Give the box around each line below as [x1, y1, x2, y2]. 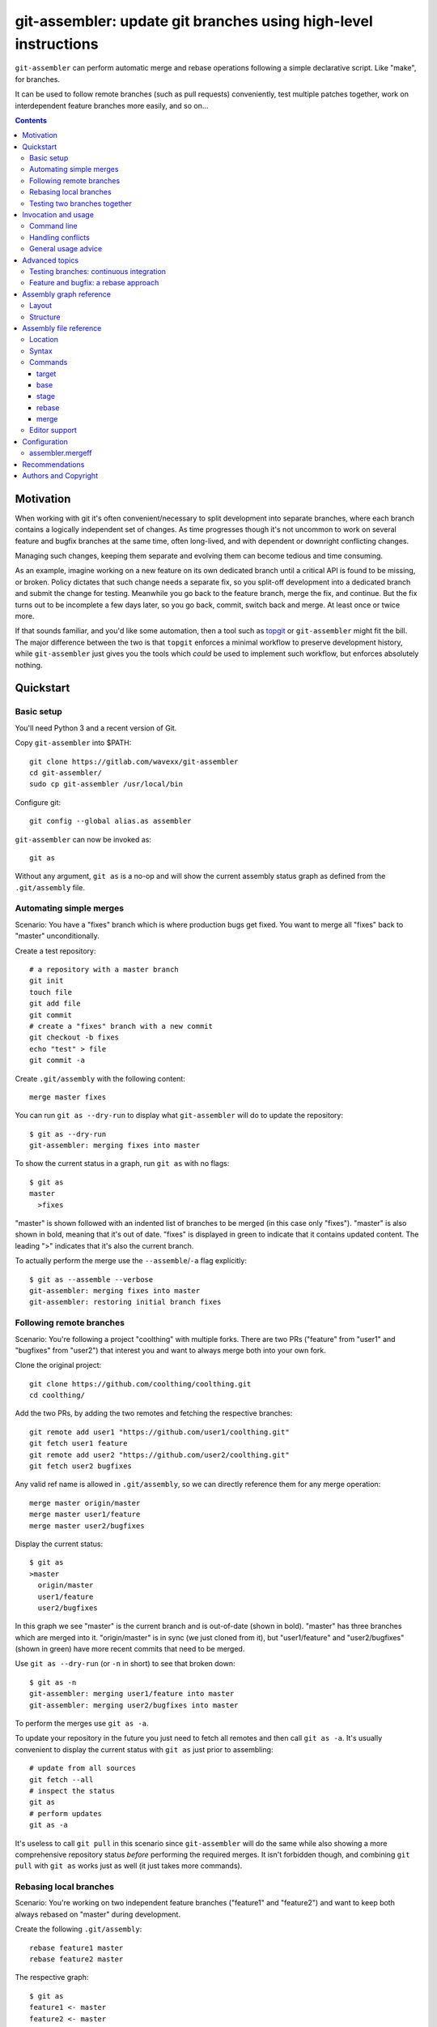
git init [29, 976, 64, 985]
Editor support [29, 426, 77, 435]
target [36, 369, 57, 379]
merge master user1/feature [29, 1510, 141, 1519]
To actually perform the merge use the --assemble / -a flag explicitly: [15, 1256, 247, 1266]
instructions [15, 35, 99, 53]
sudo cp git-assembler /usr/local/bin [29, 779, 184, 789]
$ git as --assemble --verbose [29, 1275, 154, 1284]
